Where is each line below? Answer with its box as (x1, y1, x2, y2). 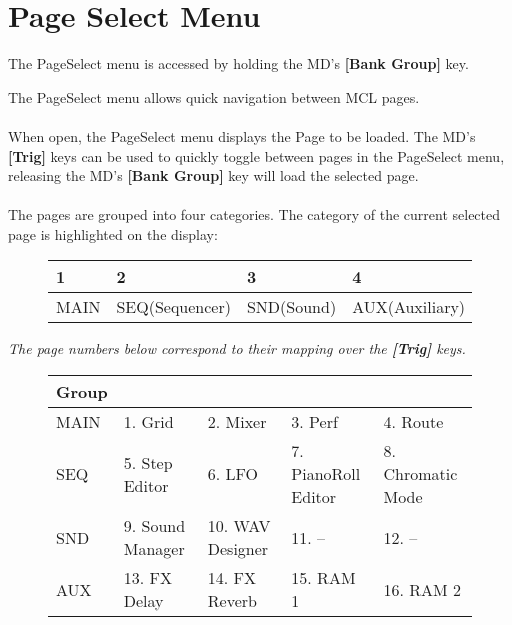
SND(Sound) (246, 295, 337, 319)
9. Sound (123, 514, 186, 538)
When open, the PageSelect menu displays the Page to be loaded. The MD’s (8, 125, 476, 146)
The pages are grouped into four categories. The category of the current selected (8, 204, 501, 225)
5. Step (123, 450, 173, 474)
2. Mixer (207, 410, 267, 434)
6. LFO (207, 462, 258, 486)
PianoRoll (291, 462, 361, 486)
